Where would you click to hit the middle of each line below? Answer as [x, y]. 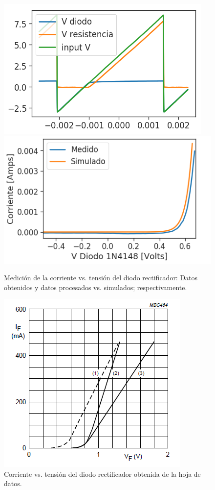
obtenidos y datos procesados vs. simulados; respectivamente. [96, 287]
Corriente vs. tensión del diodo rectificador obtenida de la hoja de [102, 474]
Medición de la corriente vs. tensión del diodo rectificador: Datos [101, 278]
